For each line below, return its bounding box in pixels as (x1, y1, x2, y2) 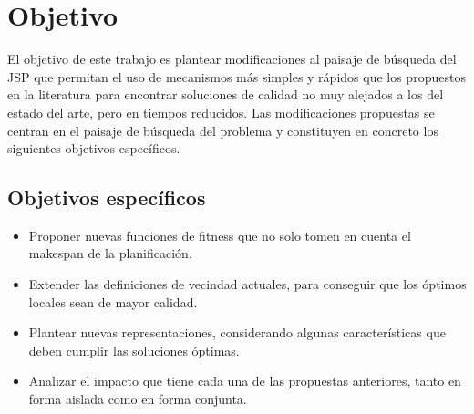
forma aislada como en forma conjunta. (28, 389, 247, 409)
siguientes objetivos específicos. (7, 139, 180, 158)
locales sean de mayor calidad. (28, 292, 198, 311)
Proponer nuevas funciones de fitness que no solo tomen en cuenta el (28, 225, 411, 244)
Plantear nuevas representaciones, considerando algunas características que (28, 323, 446, 342)
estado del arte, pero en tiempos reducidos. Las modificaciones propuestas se (7, 102, 435, 121)
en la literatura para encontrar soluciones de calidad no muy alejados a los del (7, 85, 444, 104)
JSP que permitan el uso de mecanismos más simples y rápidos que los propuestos (7, 67, 466, 86)
